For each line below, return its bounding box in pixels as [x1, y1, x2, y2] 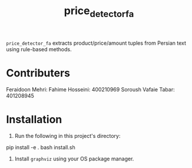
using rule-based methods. [6, 45, 72, 52]
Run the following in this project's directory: [14, 132, 121, 139]
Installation [6, 113, 62, 126]
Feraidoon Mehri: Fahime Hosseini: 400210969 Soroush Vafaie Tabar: [6, 85, 175, 93]
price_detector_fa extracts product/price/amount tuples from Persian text [6, 39, 187, 47]
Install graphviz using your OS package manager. [14, 155, 134, 162]
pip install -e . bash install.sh [6, 143, 75, 151]
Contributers [6, 66, 71, 80]
